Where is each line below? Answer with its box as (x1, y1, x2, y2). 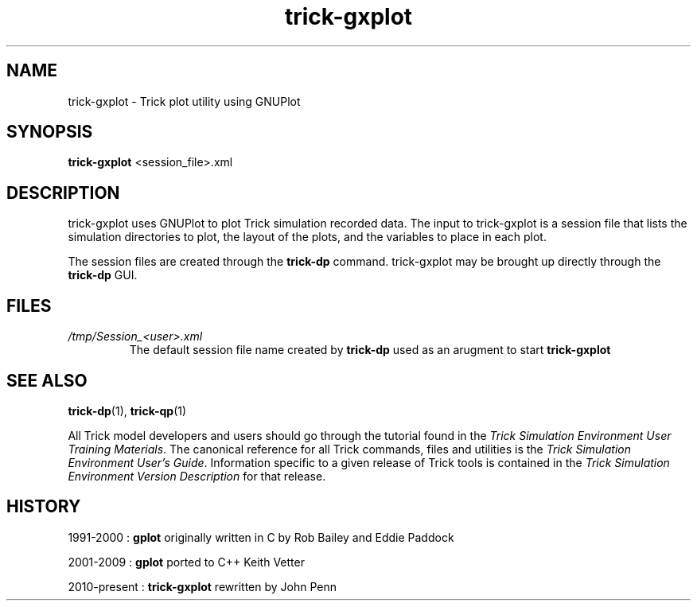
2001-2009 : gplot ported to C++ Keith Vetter (68, 554, 305, 569)
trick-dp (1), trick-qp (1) (68, 403, 187, 418)
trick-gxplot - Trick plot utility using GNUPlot (68, 94, 301, 108)
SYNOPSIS (6, 122, 93, 142)
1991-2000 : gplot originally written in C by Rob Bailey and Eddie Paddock (68, 530, 454, 544)
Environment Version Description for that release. (68, 469, 326, 483)
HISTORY (6, 496, 81, 517)
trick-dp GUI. (68, 268, 138, 282)
